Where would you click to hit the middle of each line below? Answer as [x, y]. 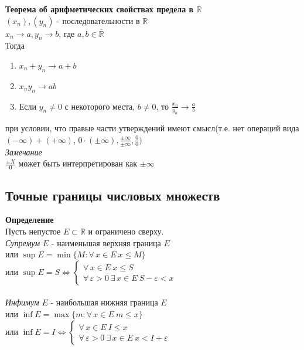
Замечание [24, 152]
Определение [30, 220]
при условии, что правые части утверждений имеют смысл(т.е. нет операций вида [152, 128]
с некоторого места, [100, 106]
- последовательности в [98, 20]
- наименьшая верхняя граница [106, 242]
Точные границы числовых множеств [113, 195]
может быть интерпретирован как [78, 163]
